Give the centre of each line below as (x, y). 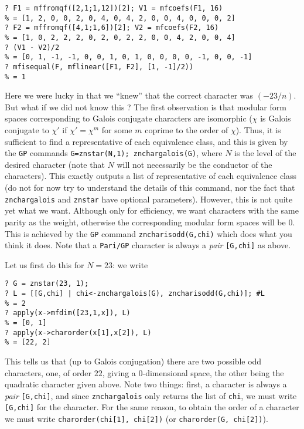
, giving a (119, 372)
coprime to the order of (187, 130)
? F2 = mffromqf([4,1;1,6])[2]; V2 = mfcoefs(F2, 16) (112, 28)
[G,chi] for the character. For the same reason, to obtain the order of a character (152, 407)
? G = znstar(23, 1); (47, 284)
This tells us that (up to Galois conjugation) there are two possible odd (133, 361)
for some (117, 130)
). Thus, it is (258, 130)
